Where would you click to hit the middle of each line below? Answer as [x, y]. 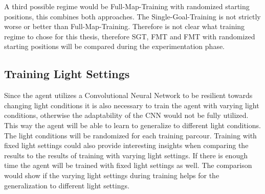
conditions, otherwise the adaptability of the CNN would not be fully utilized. [126, 115]
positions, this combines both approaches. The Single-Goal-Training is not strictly [132, 16]
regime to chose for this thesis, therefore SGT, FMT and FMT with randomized [130, 36]
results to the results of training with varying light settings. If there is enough [126, 155]
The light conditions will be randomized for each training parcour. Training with [130, 135]
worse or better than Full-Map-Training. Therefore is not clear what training [125, 26]
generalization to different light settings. [67, 185]
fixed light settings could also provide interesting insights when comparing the [126, 145]
